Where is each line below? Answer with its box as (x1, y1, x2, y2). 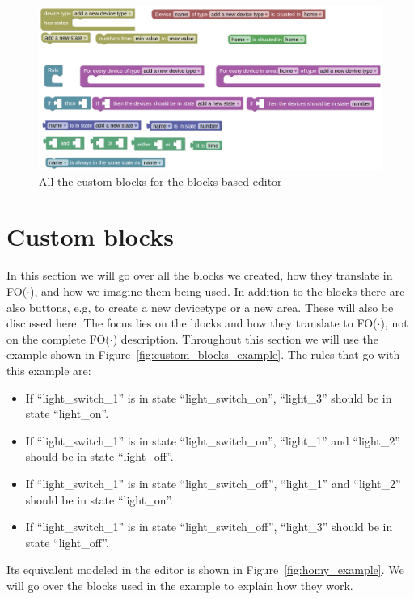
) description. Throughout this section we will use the (112, 330, 378, 347)
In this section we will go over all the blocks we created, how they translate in (6, 267, 393, 284)
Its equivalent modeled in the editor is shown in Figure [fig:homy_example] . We (6, 561, 404, 578)
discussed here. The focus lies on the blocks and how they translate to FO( (6, 314, 378, 331)
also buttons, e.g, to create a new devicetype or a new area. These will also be (6, 298, 394, 315)
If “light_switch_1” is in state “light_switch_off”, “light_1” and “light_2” (25, 475, 401, 491)
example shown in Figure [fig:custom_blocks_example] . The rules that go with (6, 346, 400, 363)
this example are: (6, 361, 91, 378)
